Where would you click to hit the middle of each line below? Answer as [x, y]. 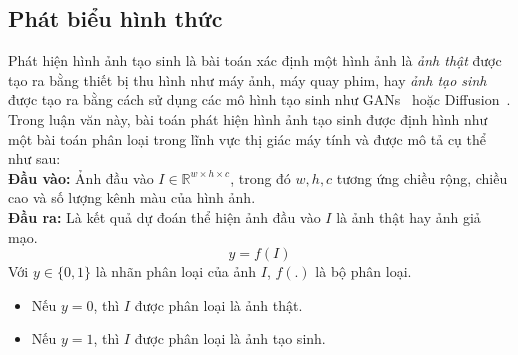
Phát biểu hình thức [115, 18]
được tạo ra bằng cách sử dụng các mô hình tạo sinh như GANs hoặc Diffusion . [259, 99]
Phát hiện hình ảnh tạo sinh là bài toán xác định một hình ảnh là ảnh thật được [255, 60]
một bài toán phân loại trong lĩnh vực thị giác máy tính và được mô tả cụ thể [247, 138]
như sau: [34, 158]
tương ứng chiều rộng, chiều [422, 177]
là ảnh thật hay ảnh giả [408, 216]
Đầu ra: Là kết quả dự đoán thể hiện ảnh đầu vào [164, 216]
